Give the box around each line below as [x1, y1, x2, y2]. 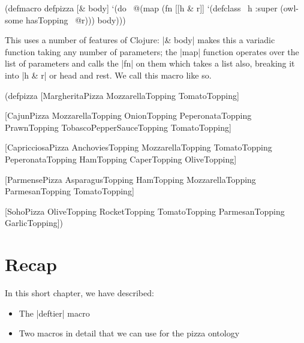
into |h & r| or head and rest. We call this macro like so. [5, 68, 212, 81]
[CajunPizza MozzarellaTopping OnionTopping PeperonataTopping [5, 109, 252, 122]
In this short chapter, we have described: [5, 287, 154, 299]
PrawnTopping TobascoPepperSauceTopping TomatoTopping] [5, 121, 231, 133]
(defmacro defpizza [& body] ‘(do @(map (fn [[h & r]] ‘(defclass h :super [5, 2, 278, 14]
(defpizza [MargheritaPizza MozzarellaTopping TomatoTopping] [5, 89, 239, 101]
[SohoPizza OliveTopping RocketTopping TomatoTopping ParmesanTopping [5, 204, 285, 217]
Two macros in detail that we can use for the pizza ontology [19, 327, 240, 339]
